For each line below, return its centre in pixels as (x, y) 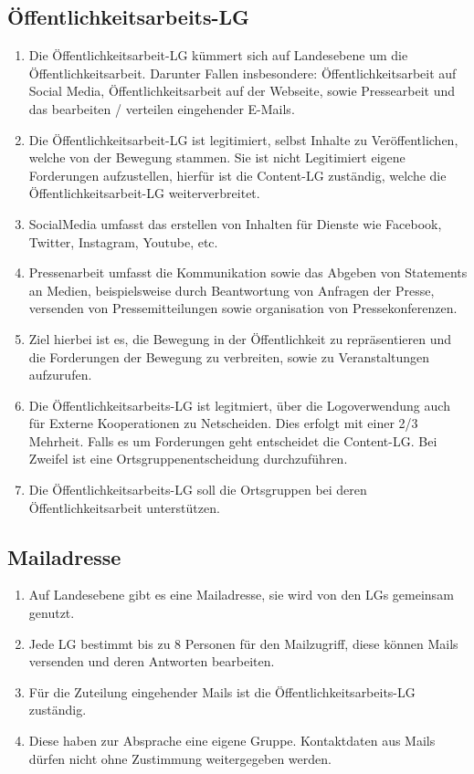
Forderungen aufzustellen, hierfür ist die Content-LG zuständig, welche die (237, 175)
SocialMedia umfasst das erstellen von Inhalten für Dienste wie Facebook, (235, 223)
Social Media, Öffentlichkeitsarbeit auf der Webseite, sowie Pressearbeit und (242, 91)
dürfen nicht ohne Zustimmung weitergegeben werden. (180, 758)
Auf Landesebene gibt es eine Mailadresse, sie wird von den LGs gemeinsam (241, 595)
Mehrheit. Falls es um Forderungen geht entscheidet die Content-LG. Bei (233, 440)
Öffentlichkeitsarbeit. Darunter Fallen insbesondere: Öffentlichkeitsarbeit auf (242, 73)
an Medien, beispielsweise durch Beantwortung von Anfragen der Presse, (232, 290)
